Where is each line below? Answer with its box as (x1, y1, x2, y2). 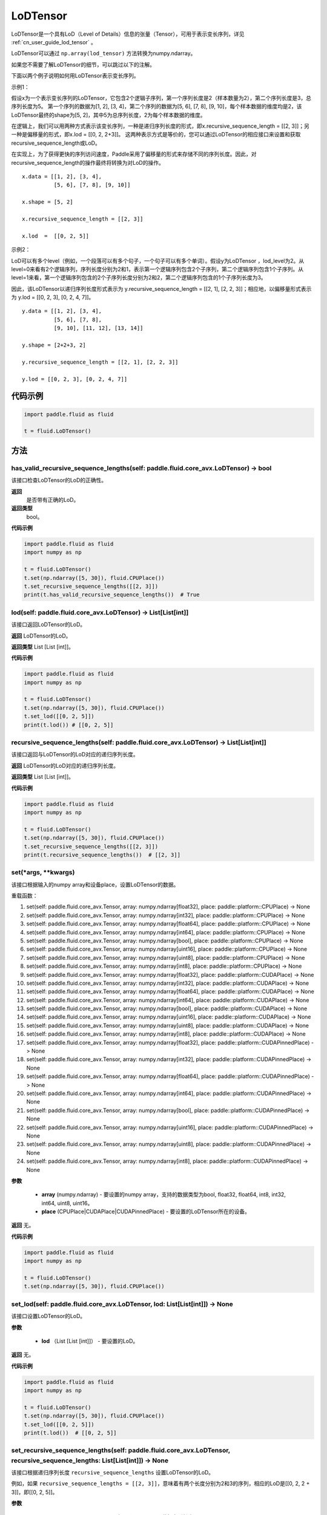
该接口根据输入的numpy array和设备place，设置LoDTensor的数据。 (11, 881, 179, 888)
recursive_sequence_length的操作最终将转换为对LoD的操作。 (11, 159, 165, 166)
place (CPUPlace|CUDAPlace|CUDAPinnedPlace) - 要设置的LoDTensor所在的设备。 (41, 1208, 251, 1215)
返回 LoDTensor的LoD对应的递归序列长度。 (11, 762, 119, 769)
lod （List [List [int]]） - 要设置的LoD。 (41, 1337, 139, 1345)
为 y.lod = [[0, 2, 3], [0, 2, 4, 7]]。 (11, 294, 94, 301)
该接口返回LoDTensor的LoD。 (11, 621, 86, 628)
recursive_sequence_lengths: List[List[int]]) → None (11, 1456, 169, 1465)
